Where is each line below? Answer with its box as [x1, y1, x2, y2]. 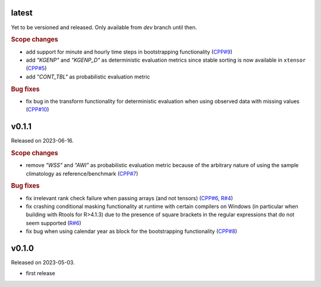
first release [26, 270, 56, 277]
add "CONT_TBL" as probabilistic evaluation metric [26, 73, 150, 80]
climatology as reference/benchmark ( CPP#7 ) [26, 170, 139, 177]
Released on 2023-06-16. [11, 137, 74, 144]
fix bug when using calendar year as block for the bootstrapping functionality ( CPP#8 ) [26, 228, 238, 235]
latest [11, 8, 33, 18]
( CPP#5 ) [26, 65, 47, 72]
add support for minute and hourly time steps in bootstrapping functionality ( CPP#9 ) [26, 48, 233, 55]
